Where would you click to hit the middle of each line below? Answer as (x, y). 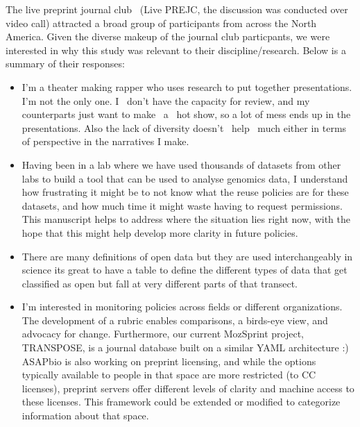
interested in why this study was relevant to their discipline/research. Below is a (176, 50)
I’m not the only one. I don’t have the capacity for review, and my (166, 100)
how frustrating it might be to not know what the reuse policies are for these (185, 192)
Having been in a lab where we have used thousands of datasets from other (181, 164)
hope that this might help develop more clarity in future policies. (160, 232)
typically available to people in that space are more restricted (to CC (169, 375)
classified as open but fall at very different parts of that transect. (160, 283)
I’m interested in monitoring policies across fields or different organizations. (182, 307)
